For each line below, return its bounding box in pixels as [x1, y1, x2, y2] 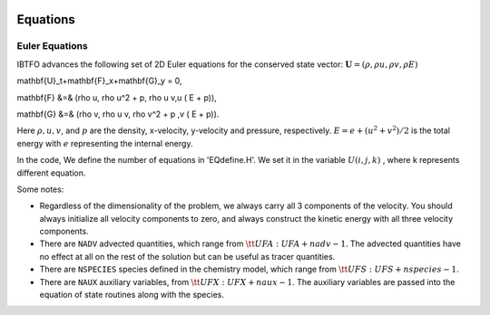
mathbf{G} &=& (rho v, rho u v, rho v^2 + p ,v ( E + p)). [16, 109, 220, 119]
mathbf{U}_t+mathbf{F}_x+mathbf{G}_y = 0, [16, 75, 182, 86]
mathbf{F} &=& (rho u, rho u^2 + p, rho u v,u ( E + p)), [16, 91, 217, 103]
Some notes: [16, 184, 64, 195]
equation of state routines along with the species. [39, 290, 224, 301]
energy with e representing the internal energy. [16, 138, 193, 148]
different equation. [16, 167, 86, 178]
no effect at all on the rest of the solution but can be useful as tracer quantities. [39, 251, 336, 262]
